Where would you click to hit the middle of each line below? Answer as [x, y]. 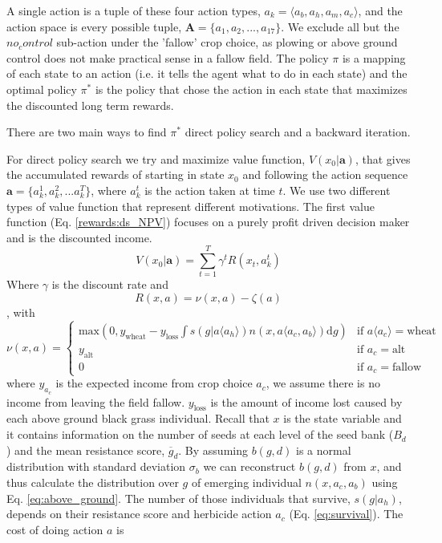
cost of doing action [55, 529]
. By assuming [213, 450]
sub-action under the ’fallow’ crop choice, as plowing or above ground [227, 42]
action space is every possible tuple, [94, 26]
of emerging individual [246, 482]
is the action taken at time [210, 190]
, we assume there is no [323, 383]
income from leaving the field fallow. [96, 401]
